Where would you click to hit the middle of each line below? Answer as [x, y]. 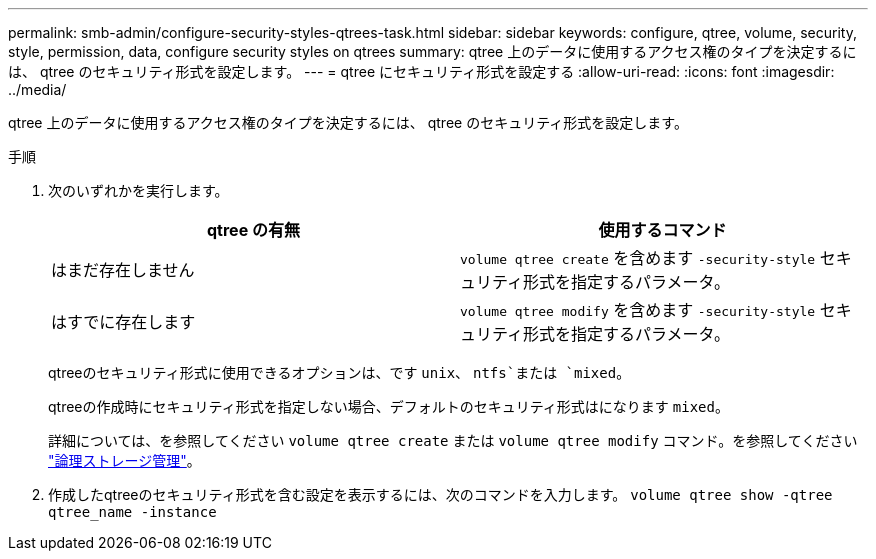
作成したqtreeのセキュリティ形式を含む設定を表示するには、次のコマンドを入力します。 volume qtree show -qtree [440, 494]
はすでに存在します [123, 322]
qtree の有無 [253, 230]
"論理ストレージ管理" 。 [124, 460]
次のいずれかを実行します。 [138, 190]
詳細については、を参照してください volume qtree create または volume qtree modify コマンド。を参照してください [453, 440]
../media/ [37, 89]
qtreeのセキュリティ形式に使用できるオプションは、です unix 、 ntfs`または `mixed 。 [339, 372]
